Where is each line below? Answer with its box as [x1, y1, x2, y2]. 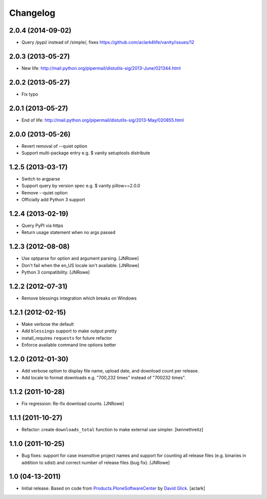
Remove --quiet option [21, 189, 68, 195]
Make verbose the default [21, 321, 74, 327]
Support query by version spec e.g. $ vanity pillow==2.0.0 [21, 183, 140, 189]
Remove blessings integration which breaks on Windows [21, 295, 137, 301]
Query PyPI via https [21, 223, 64, 228]
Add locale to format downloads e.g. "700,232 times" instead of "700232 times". [21, 375, 186, 381]
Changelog [9, 7, 55, 18]
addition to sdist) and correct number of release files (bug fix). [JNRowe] [21, 459, 170, 465]
